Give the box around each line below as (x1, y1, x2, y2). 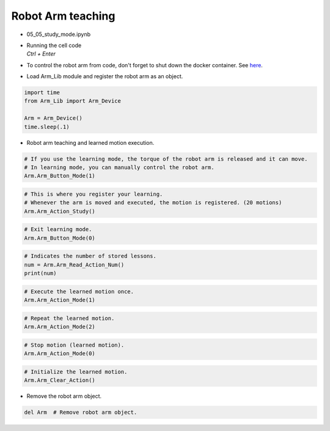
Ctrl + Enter (26, 50, 56, 57)
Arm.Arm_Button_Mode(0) (24, 234, 96, 241)
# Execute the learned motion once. (24, 288, 134, 295)
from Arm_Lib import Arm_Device (24, 98, 122, 105)
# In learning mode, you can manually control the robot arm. (24, 164, 215, 171)
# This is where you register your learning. (24, 190, 163, 197)
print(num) (24, 270, 57, 277)
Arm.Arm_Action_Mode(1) (24, 297, 96, 304)
